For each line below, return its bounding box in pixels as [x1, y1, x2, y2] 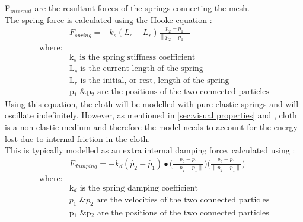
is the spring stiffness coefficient [79, 53, 196, 62]
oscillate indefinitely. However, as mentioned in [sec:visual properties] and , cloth [5, 109, 297, 121]
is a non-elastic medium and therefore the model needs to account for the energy [5, 120, 298, 133]
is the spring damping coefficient [79, 184, 198, 193]
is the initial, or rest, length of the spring [80, 76, 229, 85]
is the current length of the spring [80, 65, 203, 73]
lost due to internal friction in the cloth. [5, 132, 151, 144]
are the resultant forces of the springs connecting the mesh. [34, 2, 250, 14]
